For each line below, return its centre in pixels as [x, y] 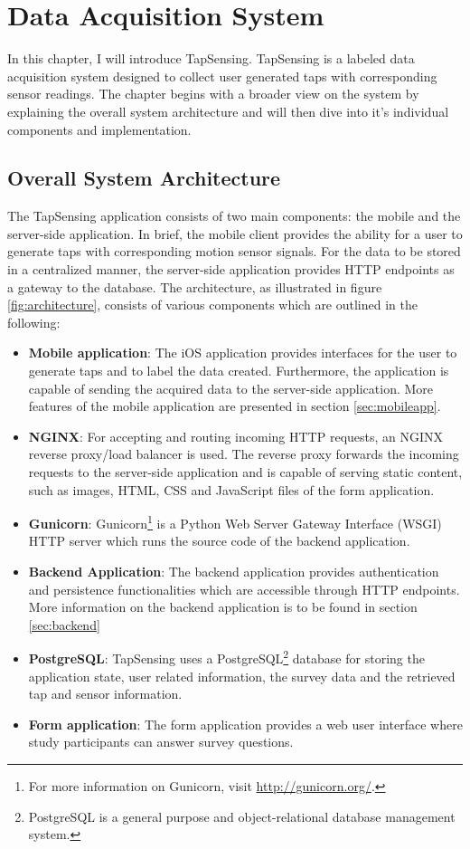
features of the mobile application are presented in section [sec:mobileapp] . [235, 406]
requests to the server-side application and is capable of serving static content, [245, 472]
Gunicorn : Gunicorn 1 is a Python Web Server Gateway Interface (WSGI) [235, 522]
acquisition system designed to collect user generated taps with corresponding [222, 76]
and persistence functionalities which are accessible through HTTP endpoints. [244, 589]
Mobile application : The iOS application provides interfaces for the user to [243, 353]
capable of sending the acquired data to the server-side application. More [231, 388]
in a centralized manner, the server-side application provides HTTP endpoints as [231, 269]
